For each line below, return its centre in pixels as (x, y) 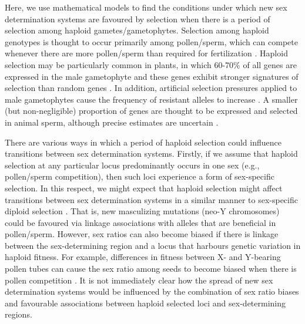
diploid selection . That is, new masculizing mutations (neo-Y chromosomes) (142, 211)
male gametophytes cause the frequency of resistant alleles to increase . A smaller (151, 99)
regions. (19, 314)
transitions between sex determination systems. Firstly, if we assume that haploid (151, 153)
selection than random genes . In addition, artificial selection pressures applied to (151, 88)
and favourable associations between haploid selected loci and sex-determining (145, 303)
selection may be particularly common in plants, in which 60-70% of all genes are (151, 64)
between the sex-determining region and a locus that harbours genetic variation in (153, 245)
